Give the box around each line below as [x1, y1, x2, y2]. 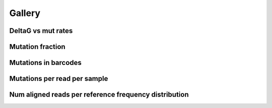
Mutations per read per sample [9, 74, 108, 83]
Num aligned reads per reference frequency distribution [9, 90, 189, 99]
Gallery [9, 7, 40, 18]
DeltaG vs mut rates [9, 26, 73, 35]
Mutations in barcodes [9, 58, 82, 67]
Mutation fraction [9, 42, 65, 51]
